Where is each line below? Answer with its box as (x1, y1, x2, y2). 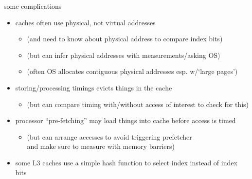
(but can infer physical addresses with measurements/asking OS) (27, 50, 220, 60)
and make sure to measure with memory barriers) (27, 141, 175, 151)
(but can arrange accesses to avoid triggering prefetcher (27, 131, 192, 142)
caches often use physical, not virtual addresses (15, 17, 156, 27)
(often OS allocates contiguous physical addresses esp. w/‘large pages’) (27, 66, 238, 76)
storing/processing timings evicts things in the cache (15, 82, 172, 92)
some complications (4, 1, 62, 11)
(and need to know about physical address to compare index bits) (27, 34, 223, 44)
